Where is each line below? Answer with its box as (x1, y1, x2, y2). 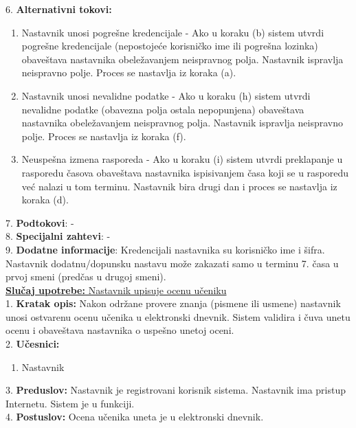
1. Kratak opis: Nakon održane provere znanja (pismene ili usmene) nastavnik (5, 296, 341, 311)
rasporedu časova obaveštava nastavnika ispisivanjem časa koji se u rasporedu (21, 165, 349, 179)
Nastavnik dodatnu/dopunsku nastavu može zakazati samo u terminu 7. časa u (5, 256, 339, 270)
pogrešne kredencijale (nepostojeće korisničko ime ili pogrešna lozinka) (21, 38, 318, 53)
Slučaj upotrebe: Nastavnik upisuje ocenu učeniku (5, 282, 227, 297)
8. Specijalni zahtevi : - (5, 229, 111, 243)
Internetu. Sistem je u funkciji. (5, 396, 135, 410)
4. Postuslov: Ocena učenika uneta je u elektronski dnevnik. (5, 409, 264, 424)
